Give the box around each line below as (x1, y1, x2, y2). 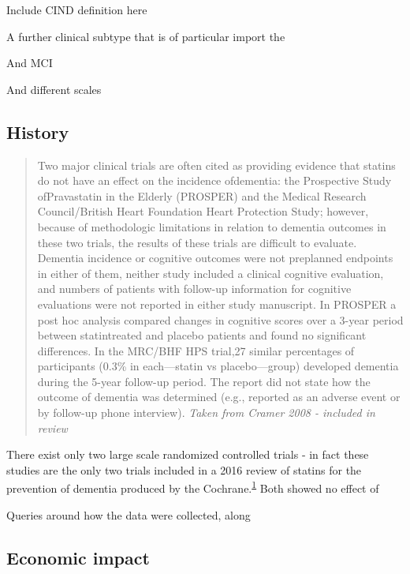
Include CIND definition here (6, 2, 147, 17)
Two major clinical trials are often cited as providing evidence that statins (37, 156, 396, 173)
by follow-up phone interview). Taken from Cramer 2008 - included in (37, 404, 375, 421)
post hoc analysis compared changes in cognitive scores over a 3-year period (37, 311, 404, 328)
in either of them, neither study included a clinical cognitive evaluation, (37, 264, 384, 281)
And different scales (6, 81, 102, 97)
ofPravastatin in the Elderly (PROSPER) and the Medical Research (37, 187, 367, 204)
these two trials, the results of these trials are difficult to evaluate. (37, 234, 357, 250)
